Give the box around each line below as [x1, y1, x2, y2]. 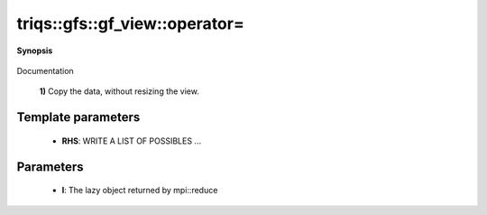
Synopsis [16, 45, 53, 56]
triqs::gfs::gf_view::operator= [16, 14, 245, 33]
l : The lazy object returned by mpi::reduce [61, 185, 218, 196]
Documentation [16, 65, 74, 76]
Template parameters [16, 109, 141, 126]
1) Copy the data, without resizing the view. [39, 86, 200, 97]
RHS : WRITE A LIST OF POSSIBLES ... [61, 136, 202, 146]
